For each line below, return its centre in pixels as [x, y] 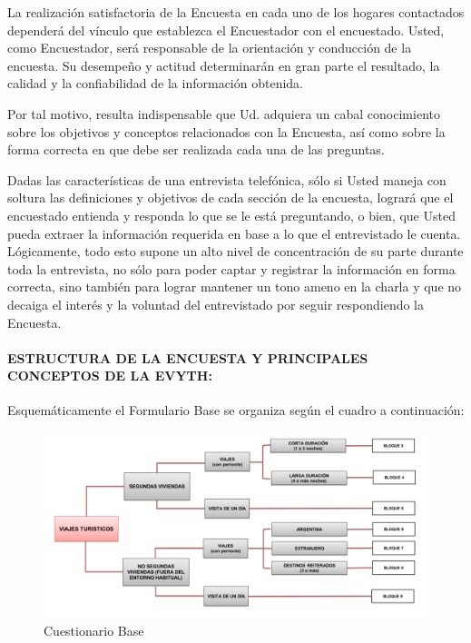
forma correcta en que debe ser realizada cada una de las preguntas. [196, 149]
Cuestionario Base [94, 631]
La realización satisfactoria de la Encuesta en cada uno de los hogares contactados [236, 12]
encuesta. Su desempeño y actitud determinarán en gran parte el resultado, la [224, 65]
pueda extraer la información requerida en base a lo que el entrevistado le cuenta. [234, 233]
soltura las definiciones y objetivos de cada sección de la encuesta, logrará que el [231, 198]
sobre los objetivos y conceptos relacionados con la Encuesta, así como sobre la [226, 131]
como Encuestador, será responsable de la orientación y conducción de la [210, 48]
